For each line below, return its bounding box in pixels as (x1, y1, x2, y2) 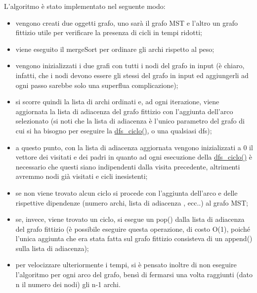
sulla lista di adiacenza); (15, 243, 89, 253)
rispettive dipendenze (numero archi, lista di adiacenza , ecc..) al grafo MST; (15, 197, 248, 208)
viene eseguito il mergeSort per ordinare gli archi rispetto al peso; (15, 43, 214, 54)
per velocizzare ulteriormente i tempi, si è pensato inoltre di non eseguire (15, 259, 237, 270)
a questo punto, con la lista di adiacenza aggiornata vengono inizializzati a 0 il (15, 142, 253, 152)
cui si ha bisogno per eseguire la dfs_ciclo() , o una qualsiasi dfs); (15, 125, 212, 135)
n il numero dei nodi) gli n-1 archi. (15, 279, 121, 289)
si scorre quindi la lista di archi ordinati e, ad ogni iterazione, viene (15, 96, 219, 107)
